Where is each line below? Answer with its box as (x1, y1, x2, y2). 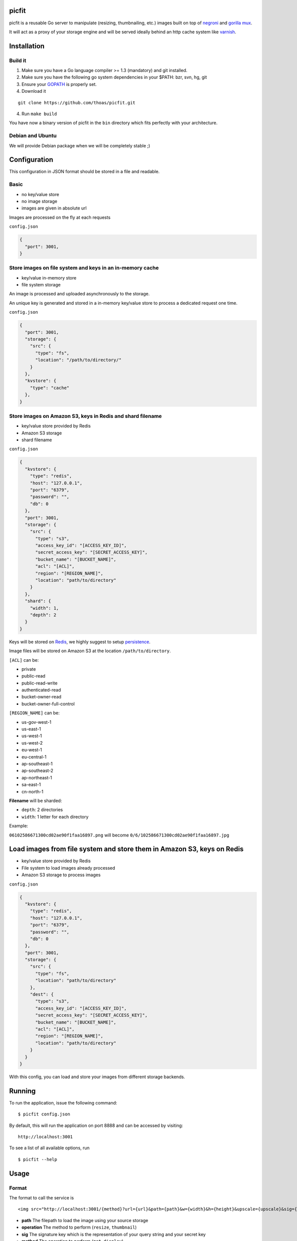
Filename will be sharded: (9, 797, 62, 804)
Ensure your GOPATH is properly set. (21, 81, 97, 87)
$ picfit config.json (18, 1111, 70, 1117)
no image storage (21, 198, 57, 204)
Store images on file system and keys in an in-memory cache (9, 265, 159, 272)
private (21, 666, 36, 672)
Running (9, 1087, 36, 1095)
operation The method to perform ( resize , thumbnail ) (21, 1224, 137, 1231)
